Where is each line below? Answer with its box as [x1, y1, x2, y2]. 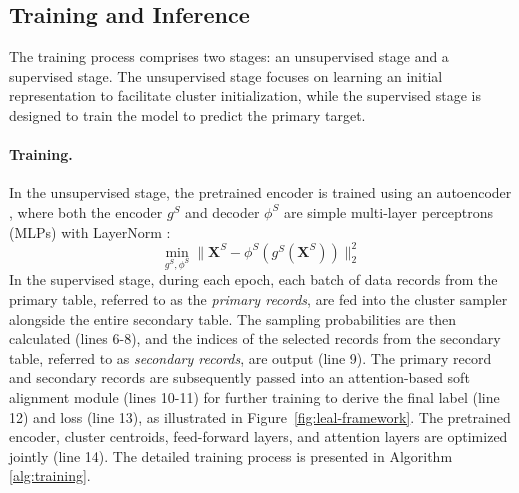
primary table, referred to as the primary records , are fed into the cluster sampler [9, 289, 508, 310]
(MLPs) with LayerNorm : [9, 221, 171, 242]
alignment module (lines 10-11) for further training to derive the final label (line [9, 387, 500, 407]
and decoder [185, 201, 260, 222]
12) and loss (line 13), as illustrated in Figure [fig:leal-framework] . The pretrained [9, 406, 511, 427]
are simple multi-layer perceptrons [283, 201, 494, 222]
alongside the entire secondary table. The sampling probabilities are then [9, 308, 456, 329]
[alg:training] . [9, 465, 91, 486]
